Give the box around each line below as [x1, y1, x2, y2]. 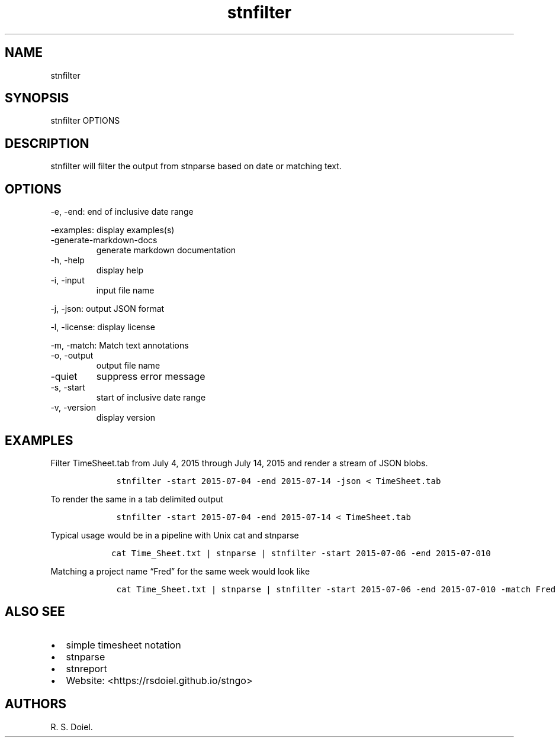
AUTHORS [5, 696, 67, 712]
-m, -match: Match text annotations [50, 340, 189, 351]
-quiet [50, 370, 78, 383]
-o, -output [50, 350, 94, 361]
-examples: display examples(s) [50, 225, 175, 235]
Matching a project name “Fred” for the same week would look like [50, 566, 310, 576]
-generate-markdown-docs [50, 235, 158, 246]
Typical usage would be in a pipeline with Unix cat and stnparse [50, 530, 299, 540]
